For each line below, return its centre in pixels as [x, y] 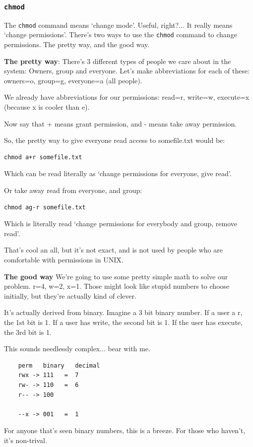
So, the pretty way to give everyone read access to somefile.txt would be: [115, 140]
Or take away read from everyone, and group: [73, 190]
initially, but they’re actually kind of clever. [70, 295]
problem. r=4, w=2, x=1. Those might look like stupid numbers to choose [117, 286]
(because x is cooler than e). [47, 107]
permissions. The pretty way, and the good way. [77, 44]
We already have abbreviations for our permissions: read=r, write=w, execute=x [127, 97]
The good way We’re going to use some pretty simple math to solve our [116, 276]
